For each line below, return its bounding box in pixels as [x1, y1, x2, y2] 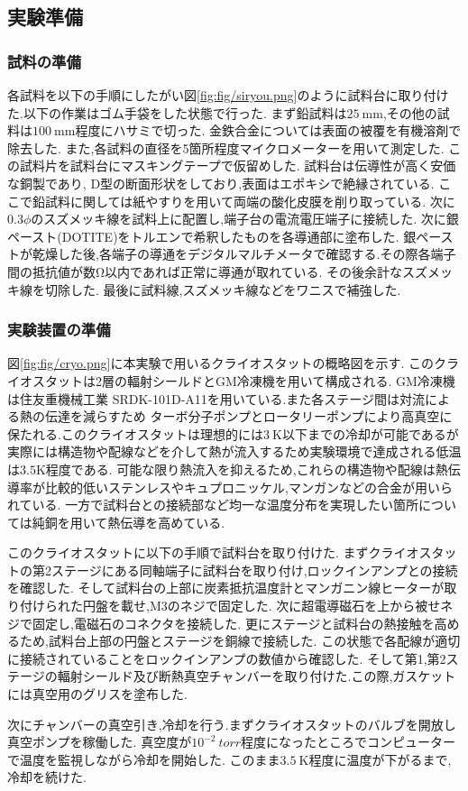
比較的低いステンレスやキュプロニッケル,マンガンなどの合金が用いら [44, 477, 453, 496]
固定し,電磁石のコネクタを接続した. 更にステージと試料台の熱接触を [32, 613, 435, 632]
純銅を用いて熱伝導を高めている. [32, 512, 225, 531]
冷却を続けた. [7, 768, 87, 786]
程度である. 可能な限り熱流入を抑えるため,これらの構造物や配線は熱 [45, 459, 448, 478]
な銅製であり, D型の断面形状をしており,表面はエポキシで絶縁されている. [7, 173, 435, 192]
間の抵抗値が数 [7, 262, 96, 281]
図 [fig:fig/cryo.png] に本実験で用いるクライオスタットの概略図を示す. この [7, 354, 434, 373]
